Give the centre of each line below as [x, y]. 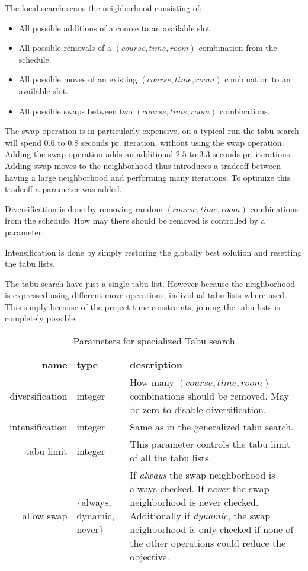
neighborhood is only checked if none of [212, 529]
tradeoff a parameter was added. [63, 189]
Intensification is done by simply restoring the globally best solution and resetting [153, 252]
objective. [150, 557]
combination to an [258, 79]
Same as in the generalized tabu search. [212, 427]
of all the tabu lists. [171, 458]
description [156, 365]
